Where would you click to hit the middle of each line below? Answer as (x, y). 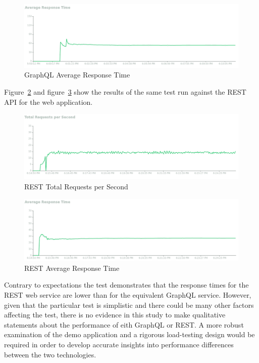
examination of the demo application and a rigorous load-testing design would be (129, 334)
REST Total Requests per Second (76, 187)
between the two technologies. (50, 354)
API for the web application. (48, 102)
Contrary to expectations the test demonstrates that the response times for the (126, 285)
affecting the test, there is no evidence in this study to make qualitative (115, 315)
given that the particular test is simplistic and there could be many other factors (129, 305)
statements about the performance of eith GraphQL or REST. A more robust (124, 324)
